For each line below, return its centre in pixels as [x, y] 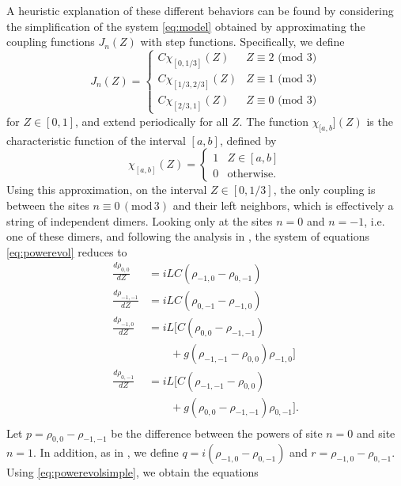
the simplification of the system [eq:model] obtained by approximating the [186, 26]
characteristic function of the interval [96, 140]
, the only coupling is [324, 190]
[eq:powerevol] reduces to [67, 251]
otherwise [250, 175]
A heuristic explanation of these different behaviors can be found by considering [200, 10]
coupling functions [51, 42]
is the [380, 121]
